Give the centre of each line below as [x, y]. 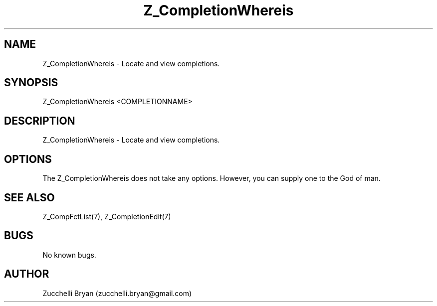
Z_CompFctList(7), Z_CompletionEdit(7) [107, 216]
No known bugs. [69, 255]
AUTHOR [27, 274]
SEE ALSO [29, 197]
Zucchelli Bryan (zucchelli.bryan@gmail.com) [117, 293]
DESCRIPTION [40, 121]
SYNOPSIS [31, 83]
